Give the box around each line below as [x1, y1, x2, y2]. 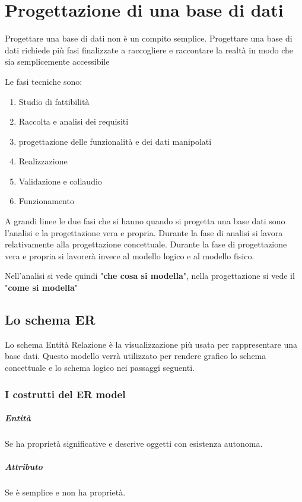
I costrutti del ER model [5, 386, 126, 401]
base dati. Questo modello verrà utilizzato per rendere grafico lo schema [5, 350, 266, 362]
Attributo [5, 460, 43, 473]
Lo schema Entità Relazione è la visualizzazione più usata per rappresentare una [5, 338, 297, 350]
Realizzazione [18, 155, 68, 167]
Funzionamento [18, 195, 74, 207]
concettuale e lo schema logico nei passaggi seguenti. [5, 361, 195, 374]
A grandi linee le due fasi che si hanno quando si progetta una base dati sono [5, 215, 285, 227]
